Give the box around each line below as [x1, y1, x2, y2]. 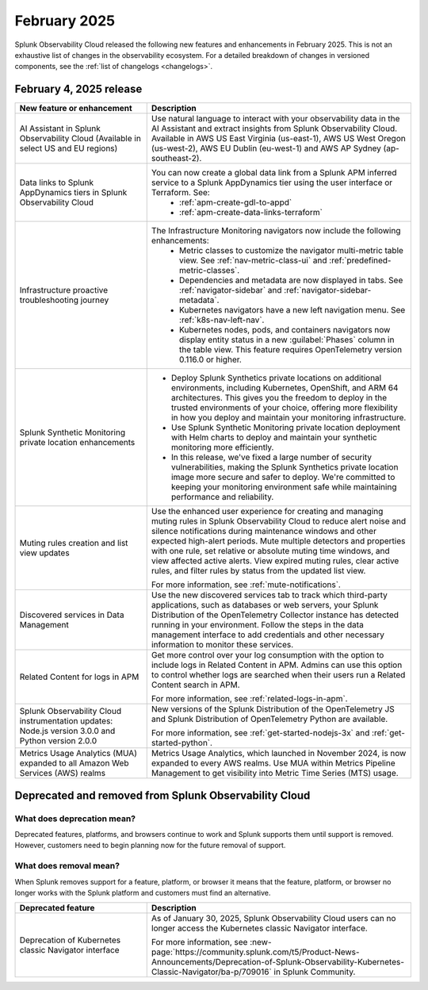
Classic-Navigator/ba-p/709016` [151, 966, 273, 977]
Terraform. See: [151, 187, 210, 198]
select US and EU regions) [19, 143, 118, 154]
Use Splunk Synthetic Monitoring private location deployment [170, 422, 400, 433]
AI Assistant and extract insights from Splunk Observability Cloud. [151, 123, 398, 134]
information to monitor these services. [151, 639, 294, 650]
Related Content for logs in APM [19, 671, 139, 682]
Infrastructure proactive [19, 285, 109, 296]
